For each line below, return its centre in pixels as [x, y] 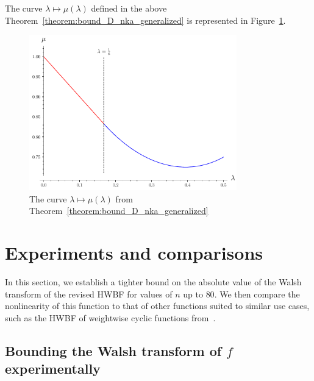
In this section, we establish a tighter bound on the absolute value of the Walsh [153, 282]
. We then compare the [257, 294]
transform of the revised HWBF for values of [89, 294]
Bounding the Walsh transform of [113, 350]
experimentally [53, 369]
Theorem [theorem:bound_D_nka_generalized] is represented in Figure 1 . [145, 20]
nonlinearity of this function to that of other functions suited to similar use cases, [157, 306]
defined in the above [129, 8]
